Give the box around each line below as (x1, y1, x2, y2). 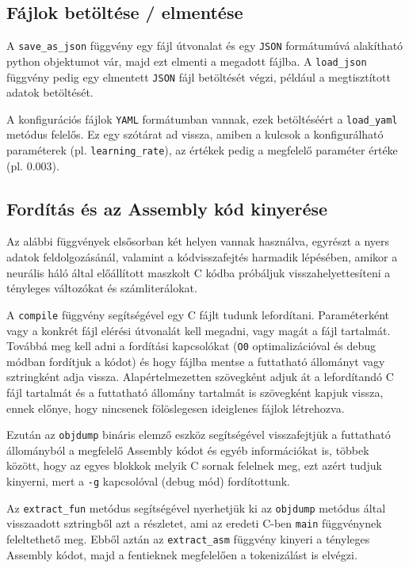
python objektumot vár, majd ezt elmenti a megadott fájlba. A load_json (6, 52, 367, 69)
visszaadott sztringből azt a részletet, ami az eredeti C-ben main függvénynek (6, 515, 382, 532)
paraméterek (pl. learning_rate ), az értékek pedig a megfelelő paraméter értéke (6, 142, 398, 158)
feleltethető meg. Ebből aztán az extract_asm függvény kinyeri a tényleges (6, 530, 370, 547)
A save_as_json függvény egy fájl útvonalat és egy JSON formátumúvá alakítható (6, 37, 403, 54)
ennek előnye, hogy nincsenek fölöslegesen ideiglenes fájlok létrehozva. (6, 399, 345, 416)
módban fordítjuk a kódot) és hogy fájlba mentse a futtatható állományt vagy (6, 353, 385, 369)
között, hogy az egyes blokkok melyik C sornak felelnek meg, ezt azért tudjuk (6, 457, 382, 474)
